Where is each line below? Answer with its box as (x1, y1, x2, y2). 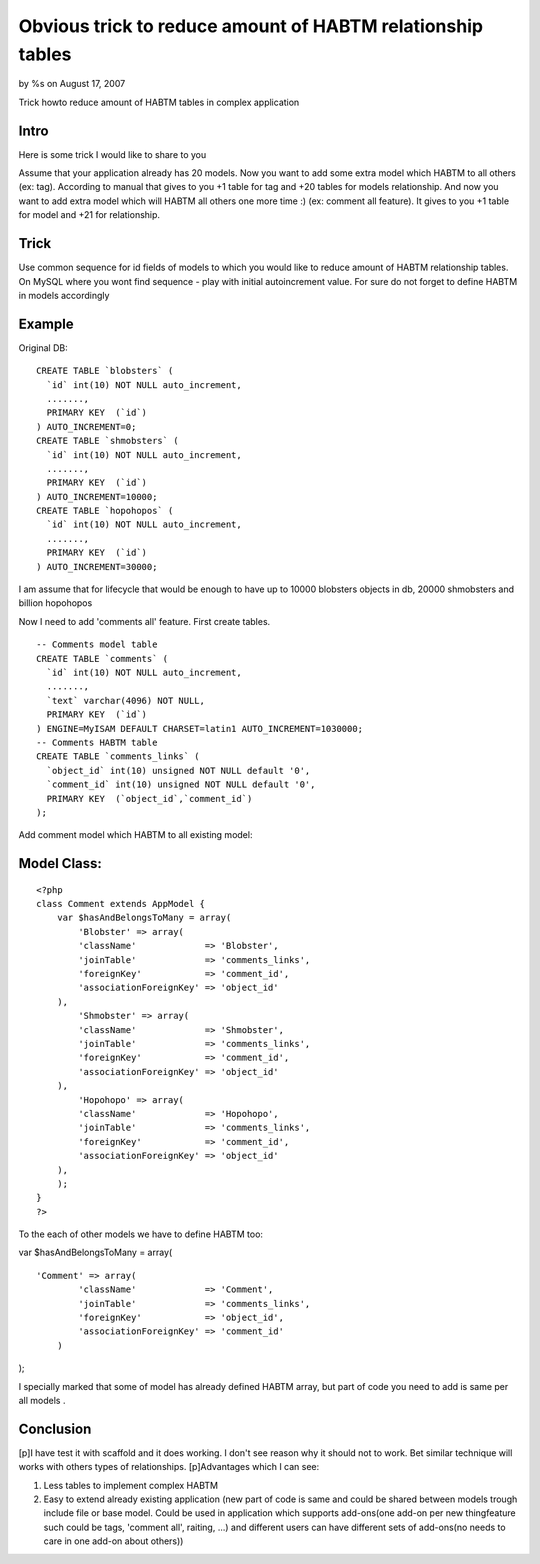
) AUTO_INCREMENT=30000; (36, 561, 158, 572)
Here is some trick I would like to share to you (18, 148, 207, 160)
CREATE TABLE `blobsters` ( (36, 365, 174, 377)
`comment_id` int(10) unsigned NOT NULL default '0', (46, 779, 316, 790)
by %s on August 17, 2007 (18, 78, 126, 90)
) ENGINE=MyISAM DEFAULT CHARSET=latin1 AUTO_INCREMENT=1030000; (36, 723, 364, 734)
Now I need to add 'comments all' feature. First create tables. (18, 615, 271, 627)
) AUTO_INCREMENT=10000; (36, 491, 158, 502)
